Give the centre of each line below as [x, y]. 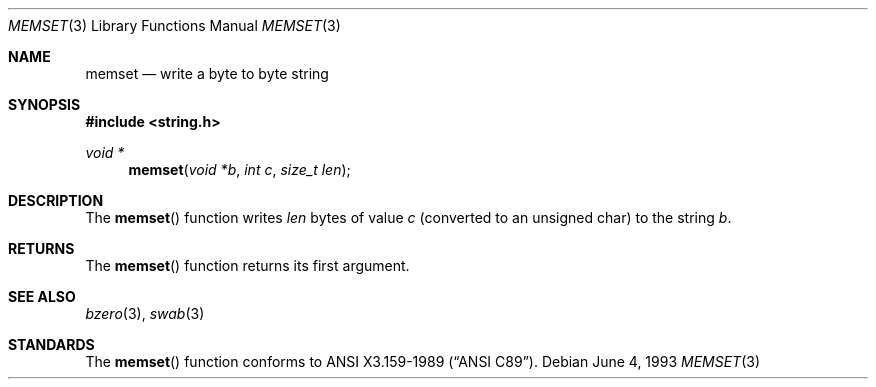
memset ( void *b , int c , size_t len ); [239, 169]
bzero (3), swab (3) [145, 313]
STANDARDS [51, 344]
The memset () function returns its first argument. [247, 265]
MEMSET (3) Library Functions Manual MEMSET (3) [174, 25]
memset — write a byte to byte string [207, 73]
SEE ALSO [42, 296]
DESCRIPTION [56, 200]
